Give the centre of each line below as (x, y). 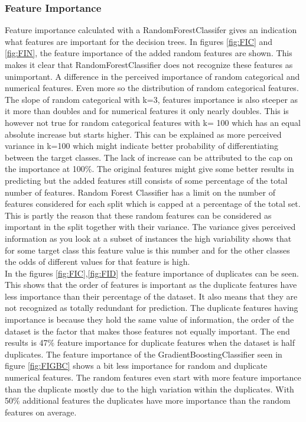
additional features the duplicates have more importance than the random (157, 400)
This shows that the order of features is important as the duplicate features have (151, 285)
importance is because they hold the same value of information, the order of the (149, 319)
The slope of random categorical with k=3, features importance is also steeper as (152, 99)
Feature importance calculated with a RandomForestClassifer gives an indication (151, 30)
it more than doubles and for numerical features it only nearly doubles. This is (147, 111)
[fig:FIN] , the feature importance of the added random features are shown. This (149, 53)
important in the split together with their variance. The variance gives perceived (150, 227)
